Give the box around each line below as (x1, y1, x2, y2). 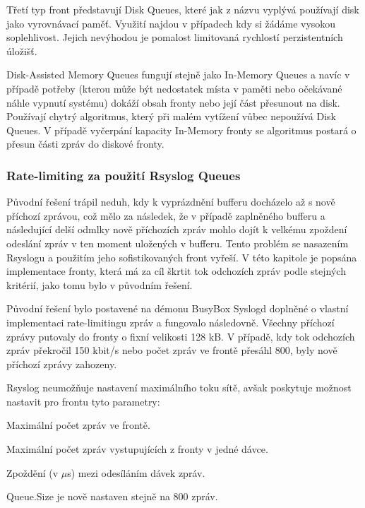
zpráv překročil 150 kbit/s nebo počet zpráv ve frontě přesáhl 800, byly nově (6, 343, 337, 358)
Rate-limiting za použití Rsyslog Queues (6, 166, 241, 184)
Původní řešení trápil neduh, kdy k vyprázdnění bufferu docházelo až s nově (6, 194, 335, 209)
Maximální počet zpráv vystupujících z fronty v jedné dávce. (6, 442, 268, 456)
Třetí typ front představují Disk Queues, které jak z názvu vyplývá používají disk (6, 2, 359, 16)
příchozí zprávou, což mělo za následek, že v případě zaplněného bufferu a (6, 208, 325, 223)
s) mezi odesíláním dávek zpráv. (67, 465, 205, 480)
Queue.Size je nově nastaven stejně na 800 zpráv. (6, 489, 218, 504)
